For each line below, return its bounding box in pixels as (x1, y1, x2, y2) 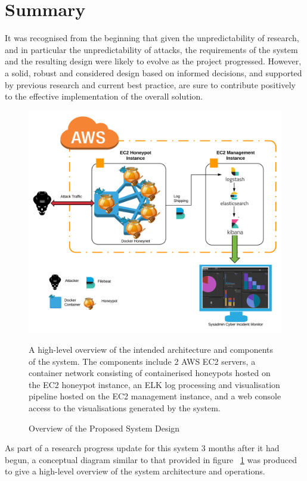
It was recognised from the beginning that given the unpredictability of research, (5, 32, 299, 44)
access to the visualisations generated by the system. (29, 401, 221, 414)
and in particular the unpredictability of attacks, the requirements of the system (5, 43, 298, 55)
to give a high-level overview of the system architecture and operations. (5, 465, 265, 477)
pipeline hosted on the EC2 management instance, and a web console (29, 390, 281, 402)
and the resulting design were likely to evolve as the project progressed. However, (5, 55, 302, 67)
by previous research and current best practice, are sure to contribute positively (5, 78, 296, 91)
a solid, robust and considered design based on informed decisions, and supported (5, 66, 302, 79)
